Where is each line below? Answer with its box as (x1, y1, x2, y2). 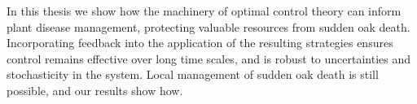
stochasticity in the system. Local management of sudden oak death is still (7, 66, 379, 83)
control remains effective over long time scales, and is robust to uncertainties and (7, 50, 411, 67)
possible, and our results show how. (7, 81, 183, 98)
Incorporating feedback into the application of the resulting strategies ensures (7, 34, 393, 51)
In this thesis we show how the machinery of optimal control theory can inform (7, 2, 402, 19)
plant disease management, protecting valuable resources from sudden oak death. (7, 18, 410, 35)
